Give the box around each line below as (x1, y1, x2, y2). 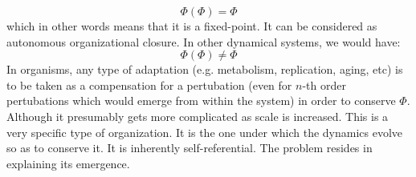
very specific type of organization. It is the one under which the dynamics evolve (6, 123, 403, 140)
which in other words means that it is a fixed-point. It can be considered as (6, 18, 377, 34)
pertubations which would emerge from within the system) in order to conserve (6, 92, 396, 109)
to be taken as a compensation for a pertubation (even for (6, 76, 292, 93)
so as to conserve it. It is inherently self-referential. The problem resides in (6, 139, 373, 156)
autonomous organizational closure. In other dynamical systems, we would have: (6, 33, 401, 50)
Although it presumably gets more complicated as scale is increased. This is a (6, 107, 389, 124)
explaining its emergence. (6, 155, 130, 171)
